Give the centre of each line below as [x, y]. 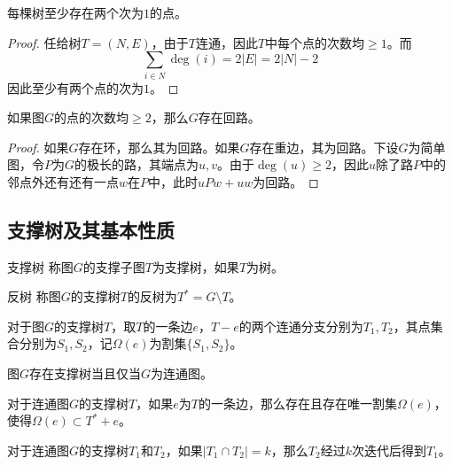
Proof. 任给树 [44, 42]
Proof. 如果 [38, 147]
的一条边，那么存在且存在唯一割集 [297, 403]
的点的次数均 [92, 117]
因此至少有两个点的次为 [75, 87]
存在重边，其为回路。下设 [324, 147]
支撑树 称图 [40, 266]
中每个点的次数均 [315, 42]
